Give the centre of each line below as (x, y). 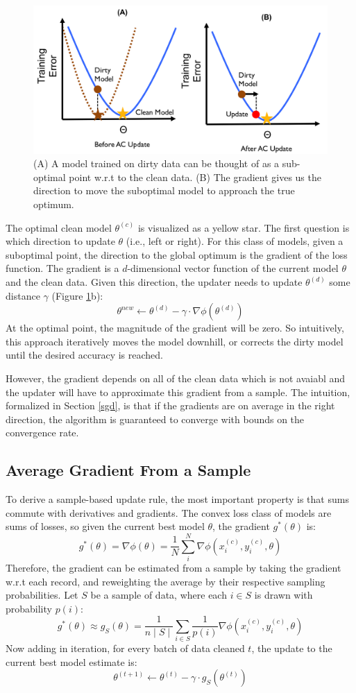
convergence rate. (42, 433)
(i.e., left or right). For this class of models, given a (235, 241)
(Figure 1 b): (77, 295)
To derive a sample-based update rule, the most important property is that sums (177, 499)
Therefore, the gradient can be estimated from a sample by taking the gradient (173, 568)
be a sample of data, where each (159, 595)
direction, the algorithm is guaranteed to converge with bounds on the (155, 419)
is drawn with (283, 595)
